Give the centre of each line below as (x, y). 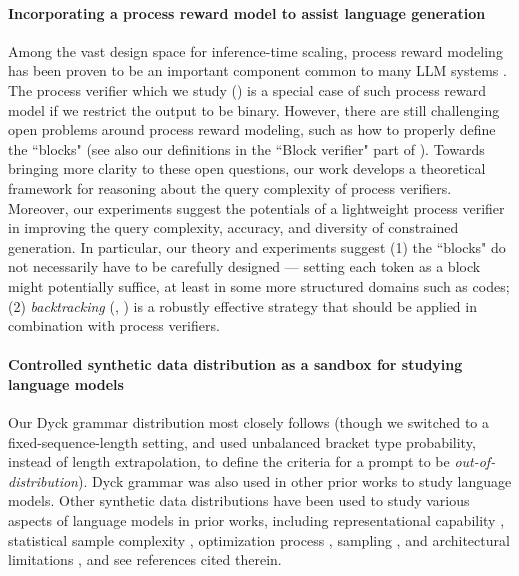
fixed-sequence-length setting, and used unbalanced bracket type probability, (242, 441)
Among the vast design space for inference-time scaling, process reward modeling (255, 50)
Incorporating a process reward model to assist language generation (247, 12)
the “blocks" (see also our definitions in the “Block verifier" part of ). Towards (246, 148)
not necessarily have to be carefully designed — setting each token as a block (244, 266)
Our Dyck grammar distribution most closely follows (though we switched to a (249, 422)
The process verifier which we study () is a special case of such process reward (247, 89)
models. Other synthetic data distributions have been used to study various (239, 500)
